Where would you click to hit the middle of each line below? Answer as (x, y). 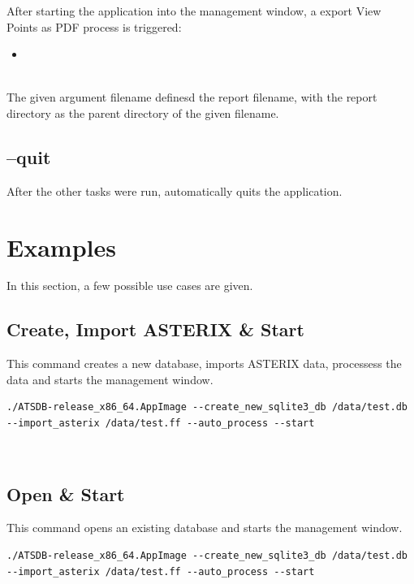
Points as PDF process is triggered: (94, 26)
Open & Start (66, 493)
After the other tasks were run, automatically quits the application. (175, 190)
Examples (61, 247)
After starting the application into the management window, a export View (194, 11)
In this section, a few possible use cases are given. (130, 286)
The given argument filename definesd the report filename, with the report (192, 97)
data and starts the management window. (110, 379)
